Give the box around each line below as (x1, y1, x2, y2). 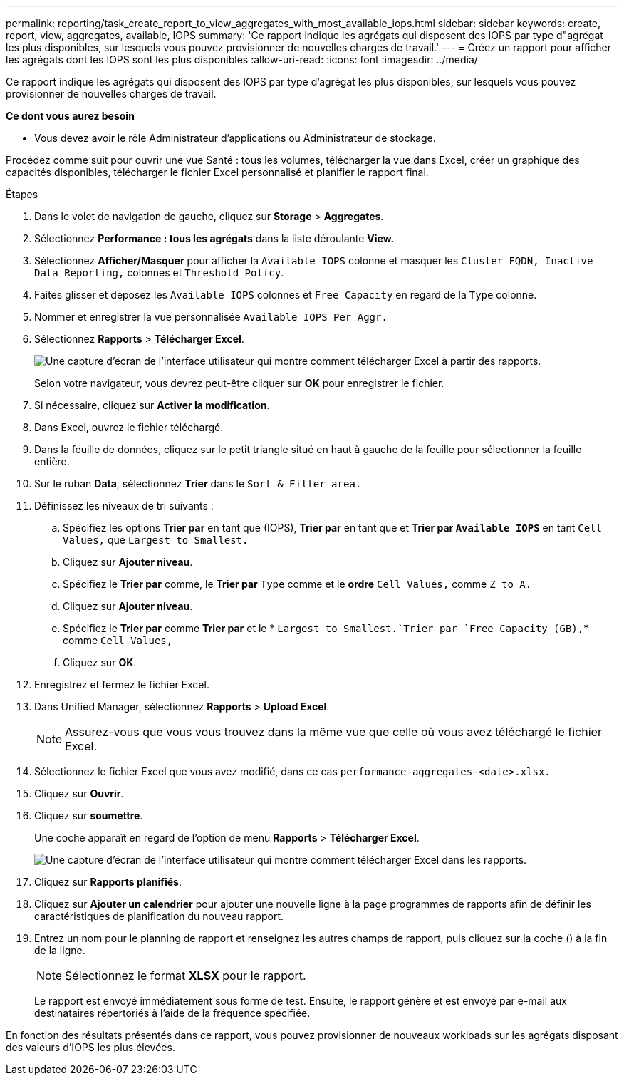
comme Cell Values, (63, 634, 173, 646)
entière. (34, 455, 70, 467)
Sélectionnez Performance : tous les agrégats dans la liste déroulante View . (34, 232, 395, 244)
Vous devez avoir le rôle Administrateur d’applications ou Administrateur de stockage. (34, 132, 436, 144)
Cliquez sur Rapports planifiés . (34, 876, 182, 888)
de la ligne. (34, 944, 85, 956)
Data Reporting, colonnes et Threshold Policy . (34, 267, 284, 279)
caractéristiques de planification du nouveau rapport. (34, 910, 284, 922)
